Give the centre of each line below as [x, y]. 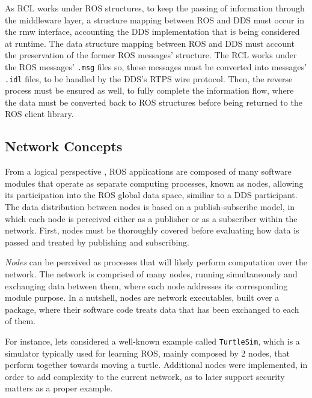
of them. [20, 321]
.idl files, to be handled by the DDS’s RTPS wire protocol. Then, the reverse [149, 78]
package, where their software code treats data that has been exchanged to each [152, 309]
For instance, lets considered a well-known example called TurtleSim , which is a [152, 341]
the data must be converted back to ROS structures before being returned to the [154, 102]
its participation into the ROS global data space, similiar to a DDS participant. [151, 195]
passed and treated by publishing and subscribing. [97, 242]
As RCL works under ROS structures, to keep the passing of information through [155, 8]
